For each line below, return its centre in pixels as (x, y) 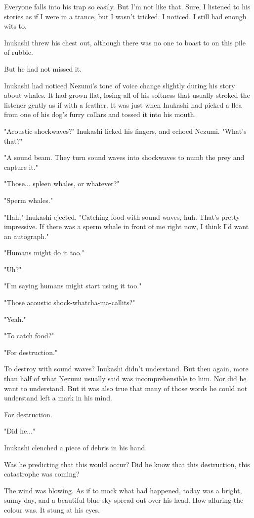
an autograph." (26, 236)
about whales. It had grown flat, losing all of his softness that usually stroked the (127, 95)
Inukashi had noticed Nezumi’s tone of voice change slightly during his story (120, 85)
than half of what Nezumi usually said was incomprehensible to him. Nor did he (125, 379)
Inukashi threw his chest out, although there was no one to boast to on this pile (125, 42)
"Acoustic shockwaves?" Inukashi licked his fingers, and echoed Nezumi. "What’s (125, 131)
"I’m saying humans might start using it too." (73, 286)
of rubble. (19, 52)
